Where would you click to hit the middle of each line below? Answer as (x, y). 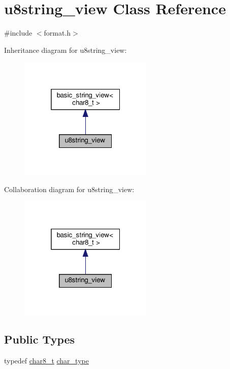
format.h (57, 33)
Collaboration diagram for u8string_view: (69, 189)
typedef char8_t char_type (46, 360)
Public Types (40, 339)
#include (18, 33)
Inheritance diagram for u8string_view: (65, 50)
